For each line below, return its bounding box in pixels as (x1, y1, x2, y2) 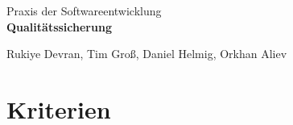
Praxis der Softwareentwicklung (6, 2, 162, 19)
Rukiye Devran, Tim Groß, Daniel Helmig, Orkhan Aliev (6, 45, 287, 62)
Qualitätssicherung (6, 18, 112, 35)
